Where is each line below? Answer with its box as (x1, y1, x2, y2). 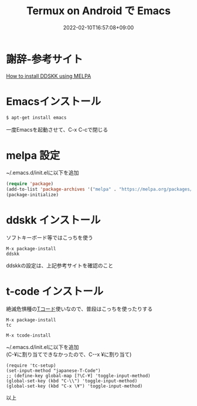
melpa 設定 (6, 149, 60, 162)
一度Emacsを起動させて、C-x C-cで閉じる (6, 126, 108, 133)
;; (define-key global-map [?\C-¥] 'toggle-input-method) (6, 373, 151, 378)
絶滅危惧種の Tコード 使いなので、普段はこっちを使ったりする (6, 305, 153, 312)
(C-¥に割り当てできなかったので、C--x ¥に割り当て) (6, 351, 132, 358)
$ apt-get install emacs (6, 115, 67, 120)
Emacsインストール (6, 95, 101, 108)
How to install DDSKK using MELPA (6, 72, 91, 79)
